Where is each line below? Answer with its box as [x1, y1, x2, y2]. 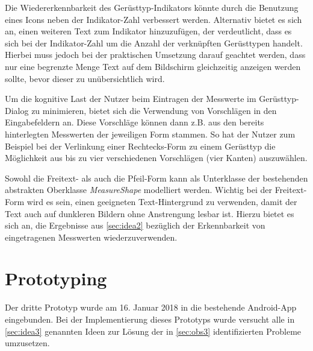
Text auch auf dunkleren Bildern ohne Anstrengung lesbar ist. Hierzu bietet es [5, 207, 294, 220]
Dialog [5, 104, 29, 116]
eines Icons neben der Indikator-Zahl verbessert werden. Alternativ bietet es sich [5, 13, 302, 25]
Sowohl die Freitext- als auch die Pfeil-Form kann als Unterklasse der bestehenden [5, 171, 308, 184]
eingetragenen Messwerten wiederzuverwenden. [5, 230, 178, 243]
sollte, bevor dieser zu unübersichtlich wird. [5, 72, 165, 84]
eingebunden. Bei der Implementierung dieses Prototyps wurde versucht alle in [5, 313, 295, 325]
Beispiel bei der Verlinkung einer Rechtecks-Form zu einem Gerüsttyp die [5, 139, 276, 152]
